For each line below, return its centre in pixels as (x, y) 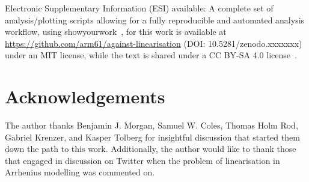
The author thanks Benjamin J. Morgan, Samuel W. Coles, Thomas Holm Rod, (151, 125)
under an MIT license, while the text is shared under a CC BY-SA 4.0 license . (151, 55)
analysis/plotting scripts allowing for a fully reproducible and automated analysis (155, 20)
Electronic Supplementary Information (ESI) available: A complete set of (139, 8)
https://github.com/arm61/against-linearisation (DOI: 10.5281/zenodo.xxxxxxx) (154, 43)
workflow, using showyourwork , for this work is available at (116, 32)
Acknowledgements (85, 96)
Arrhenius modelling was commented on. (80, 172)
